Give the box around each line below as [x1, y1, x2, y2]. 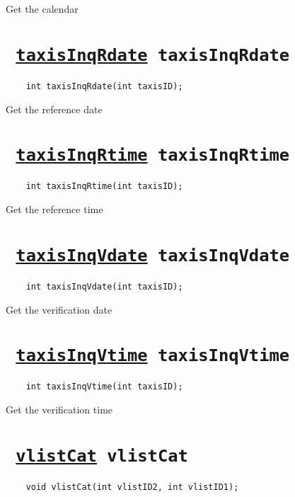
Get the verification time [6, 402, 113, 416]
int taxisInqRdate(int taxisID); [25, 81, 183, 91]
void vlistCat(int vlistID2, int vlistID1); [25, 481, 239, 492]
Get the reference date [6, 101, 103, 116]
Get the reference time [6, 202, 103, 216]
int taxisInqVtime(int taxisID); [25, 382, 183, 392]
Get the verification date [6, 302, 112, 316]
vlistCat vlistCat [16, 445, 188, 466]
